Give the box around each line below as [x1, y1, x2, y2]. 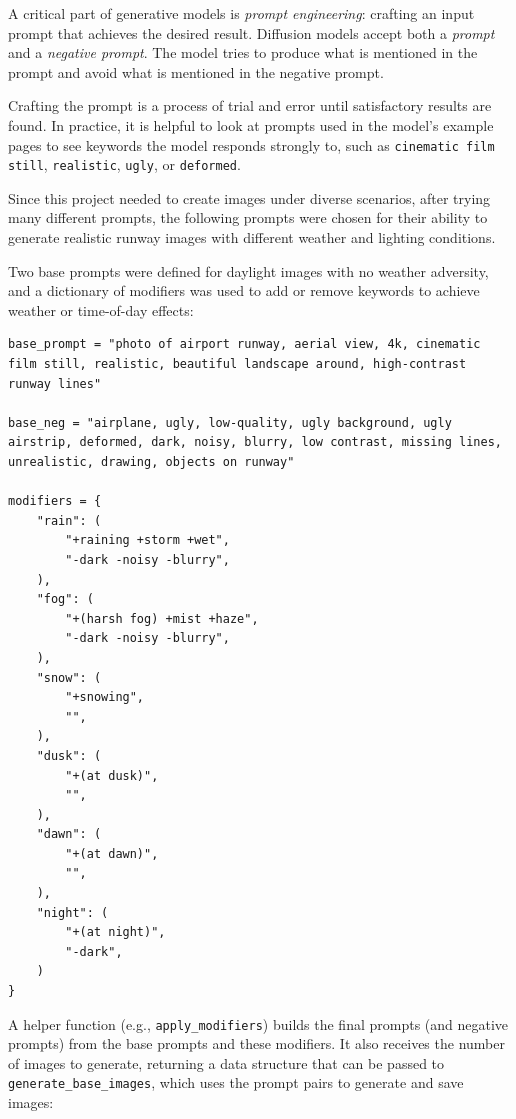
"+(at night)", [65, 925, 166, 940]
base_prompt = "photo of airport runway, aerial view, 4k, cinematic [8, 337, 481, 352]
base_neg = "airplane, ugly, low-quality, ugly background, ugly [8, 415, 452, 430]
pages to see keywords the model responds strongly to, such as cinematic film [8, 134, 495, 155]
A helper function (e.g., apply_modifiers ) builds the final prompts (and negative [8, 1013, 509, 1034]
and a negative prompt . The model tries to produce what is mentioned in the [8, 42, 478, 63]
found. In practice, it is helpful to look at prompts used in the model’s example [8, 114, 494, 135]
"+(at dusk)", [65, 768, 159, 783]
